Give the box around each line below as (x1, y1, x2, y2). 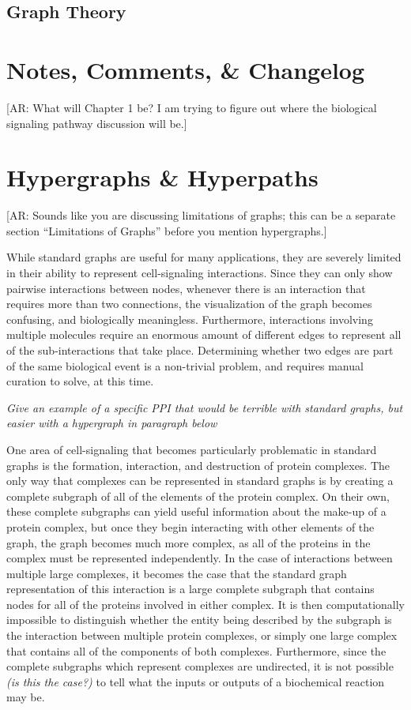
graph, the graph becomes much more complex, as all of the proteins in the (6, 534, 371, 550)
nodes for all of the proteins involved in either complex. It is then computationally (6, 595, 405, 612)
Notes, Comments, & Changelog (6, 53, 365, 85)
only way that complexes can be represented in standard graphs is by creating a (6, 472, 394, 489)
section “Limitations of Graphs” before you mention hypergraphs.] (6, 222, 327, 239)
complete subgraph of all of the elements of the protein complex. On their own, (6, 487, 390, 504)
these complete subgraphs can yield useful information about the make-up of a (6, 503, 386, 520)
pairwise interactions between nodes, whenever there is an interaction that (6, 280, 366, 296)
